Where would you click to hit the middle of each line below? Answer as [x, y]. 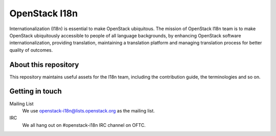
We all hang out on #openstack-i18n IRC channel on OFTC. [84, 125]
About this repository [44, 65]
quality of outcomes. [31, 50]
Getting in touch [36, 91]
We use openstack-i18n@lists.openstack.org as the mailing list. [89, 110]
